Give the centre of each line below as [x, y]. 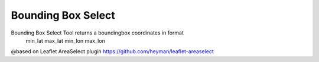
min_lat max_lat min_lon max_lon [66, 40]
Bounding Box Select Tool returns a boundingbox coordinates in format [97, 33]
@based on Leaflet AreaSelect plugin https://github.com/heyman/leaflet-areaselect [112, 51]
